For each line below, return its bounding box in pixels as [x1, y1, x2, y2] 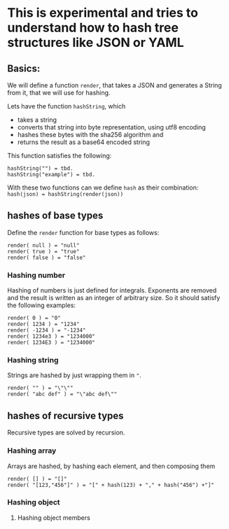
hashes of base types [7, 210, 104, 222]
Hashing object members [17, 513, 91, 522]
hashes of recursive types [7, 409, 124, 421]
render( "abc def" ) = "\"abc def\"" [7, 390, 118, 398]
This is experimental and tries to [7, 5, 198, 21]
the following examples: [7, 301, 76, 309]
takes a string [17, 115, 57, 124]
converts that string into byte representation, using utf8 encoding [17, 123, 207, 131]
